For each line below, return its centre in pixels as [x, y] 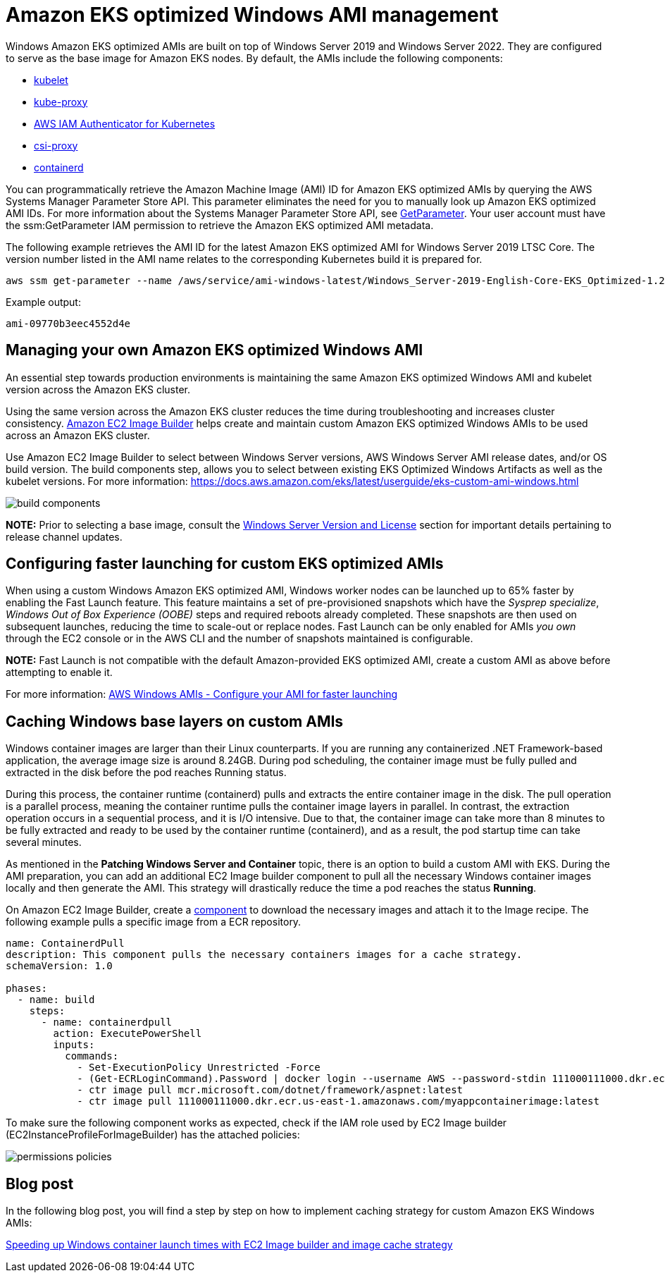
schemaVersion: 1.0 [59, 966]
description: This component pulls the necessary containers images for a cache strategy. [264, 955]
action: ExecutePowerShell [128, 1034]
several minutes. [44, 842]
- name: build [56, 1000]
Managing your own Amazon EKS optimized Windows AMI [215, 350]
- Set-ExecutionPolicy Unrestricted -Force [199, 1068]
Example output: [43, 302]
